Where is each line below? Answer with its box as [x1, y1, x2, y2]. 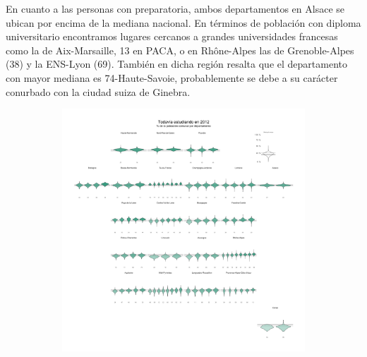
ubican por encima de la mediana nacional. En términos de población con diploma [6, 15, 361, 30]
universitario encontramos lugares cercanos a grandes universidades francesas [6, 29, 338, 44]
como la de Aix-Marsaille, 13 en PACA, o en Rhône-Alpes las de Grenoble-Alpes [6, 42, 354, 57]
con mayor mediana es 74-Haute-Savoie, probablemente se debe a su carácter [6, 70, 338, 85]
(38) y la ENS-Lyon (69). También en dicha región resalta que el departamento [6, 56, 347, 71]
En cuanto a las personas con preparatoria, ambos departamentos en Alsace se [6, 1, 345, 16]
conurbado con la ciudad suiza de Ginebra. [6, 84, 191, 99]
